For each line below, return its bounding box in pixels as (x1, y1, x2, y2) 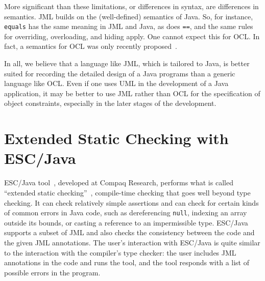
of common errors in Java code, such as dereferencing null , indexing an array (4, 207, 247, 218)
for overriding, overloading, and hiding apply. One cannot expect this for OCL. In (4, 31, 260, 41)
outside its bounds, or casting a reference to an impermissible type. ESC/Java (4, 217, 248, 228)
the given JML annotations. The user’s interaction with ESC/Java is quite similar (4, 237, 260, 247)
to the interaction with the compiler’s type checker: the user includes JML (4, 247, 236, 258)
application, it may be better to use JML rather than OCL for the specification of (4, 88, 260, 98)
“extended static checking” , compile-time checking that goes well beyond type (4, 187, 251, 198)
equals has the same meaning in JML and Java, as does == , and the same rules (4, 21, 253, 32)
